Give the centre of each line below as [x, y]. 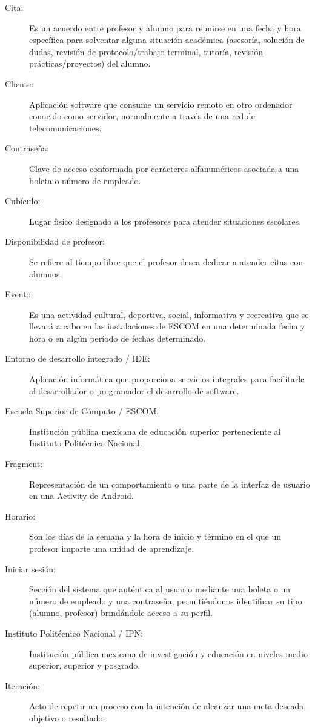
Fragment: [24, 464]
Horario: [20, 516]
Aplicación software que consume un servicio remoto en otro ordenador [161, 104]
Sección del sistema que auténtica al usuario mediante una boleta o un [160, 589]
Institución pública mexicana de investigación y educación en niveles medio [168, 653]
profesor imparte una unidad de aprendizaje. [112, 548]
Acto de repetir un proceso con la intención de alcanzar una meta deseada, [168, 706]
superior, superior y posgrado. [85, 665]
